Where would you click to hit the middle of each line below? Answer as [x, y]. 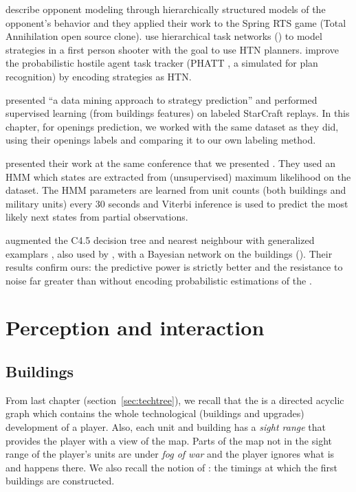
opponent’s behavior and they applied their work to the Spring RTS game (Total [176, 22]
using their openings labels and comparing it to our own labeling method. [161, 140]
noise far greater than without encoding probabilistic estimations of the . [159, 280]
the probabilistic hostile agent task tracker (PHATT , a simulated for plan [162, 63]
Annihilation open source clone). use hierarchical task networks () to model [164, 36]
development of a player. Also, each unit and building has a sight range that [166, 427]
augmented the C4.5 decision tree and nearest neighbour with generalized [160, 239]
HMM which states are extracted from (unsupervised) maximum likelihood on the [178, 176]
